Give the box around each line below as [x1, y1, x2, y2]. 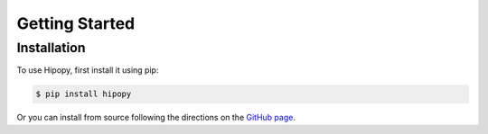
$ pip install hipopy [35, 89, 132, 99]
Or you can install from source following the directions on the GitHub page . [16, 112, 296, 123]
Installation [16, 40, 86, 56]
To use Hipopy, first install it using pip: [16, 65, 159, 76]
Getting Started [16, 13, 136, 33]
